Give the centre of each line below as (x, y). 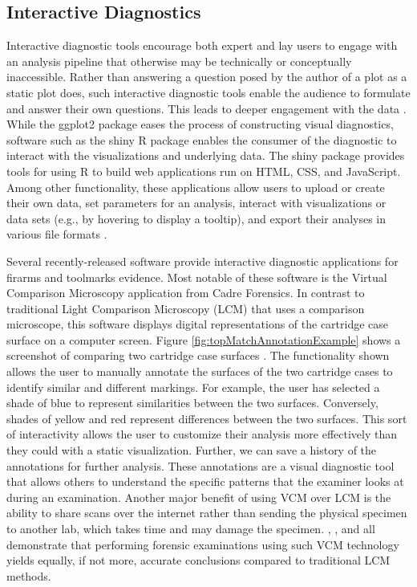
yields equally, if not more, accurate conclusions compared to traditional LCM (198, 560)
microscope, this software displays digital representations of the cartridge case (198, 324)
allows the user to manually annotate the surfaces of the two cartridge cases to (200, 371)
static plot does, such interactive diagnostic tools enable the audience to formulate (208, 92)
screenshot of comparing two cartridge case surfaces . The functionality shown (198, 355)
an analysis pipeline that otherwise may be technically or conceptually (179, 61)
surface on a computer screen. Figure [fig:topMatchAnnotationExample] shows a (204, 339)
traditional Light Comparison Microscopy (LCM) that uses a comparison (186, 308)
